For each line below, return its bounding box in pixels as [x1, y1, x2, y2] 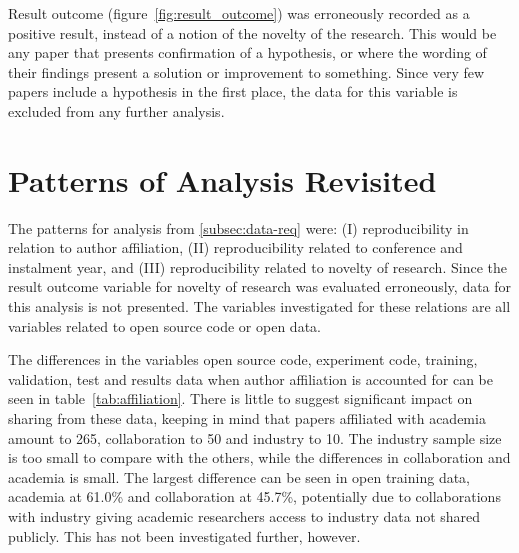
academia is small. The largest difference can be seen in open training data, [8, 466, 470, 487]
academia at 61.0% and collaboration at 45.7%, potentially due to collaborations [8, 486, 501, 507]
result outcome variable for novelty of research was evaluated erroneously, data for [8, 276, 512, 297]
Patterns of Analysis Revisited [8, 159, 437, 200]
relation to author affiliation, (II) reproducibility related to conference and [8, 237, 463, 258]
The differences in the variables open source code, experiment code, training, [8, 349, 478, 370]
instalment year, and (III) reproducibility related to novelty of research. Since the [8, 256, 507, 277]
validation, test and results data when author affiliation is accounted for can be [8, 368, 494, 389]
